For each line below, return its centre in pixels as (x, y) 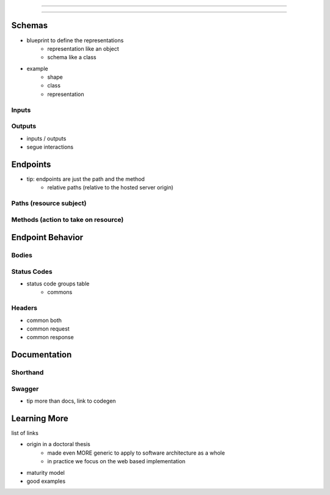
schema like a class (72, 57)
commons (60, 292)
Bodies (22, 255)
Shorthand (28, 373)
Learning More (40, 418)
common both (44, 320)
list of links (25, 433)
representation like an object (83, 48)
